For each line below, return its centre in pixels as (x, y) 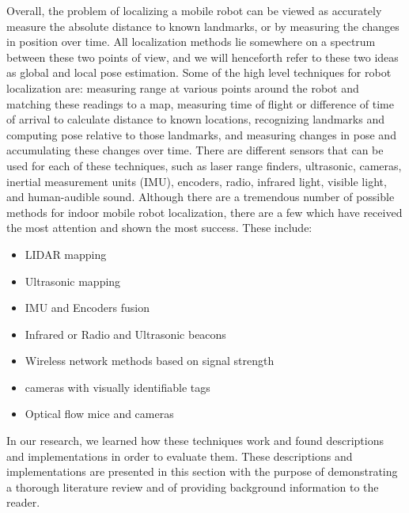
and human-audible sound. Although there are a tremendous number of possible (201, 197)
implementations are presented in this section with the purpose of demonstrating (202, 471)
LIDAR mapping (66, 254)
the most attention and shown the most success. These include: (159, 228)
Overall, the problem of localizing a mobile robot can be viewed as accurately (194, 10)
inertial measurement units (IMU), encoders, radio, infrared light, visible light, (197, 181)
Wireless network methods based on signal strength (150, 361)
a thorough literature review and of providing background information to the (193, 486)
